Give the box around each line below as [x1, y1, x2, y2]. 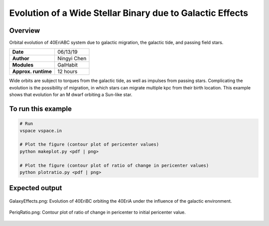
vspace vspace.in [19, 128, 62, 134]
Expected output [9, 184, 62, 192]
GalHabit [57, 62, 78, 69]
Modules [12, 62, 34, 69]
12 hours [57, 68, 78, 75]
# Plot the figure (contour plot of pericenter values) [19, 142, 159, 148]
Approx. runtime [12, 68, 52, 75]
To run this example [9, 105, 72, 113]
